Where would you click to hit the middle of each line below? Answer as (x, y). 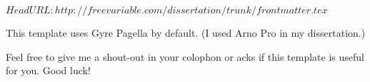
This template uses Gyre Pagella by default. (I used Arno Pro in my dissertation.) (186, 33)
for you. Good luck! (48, 70)
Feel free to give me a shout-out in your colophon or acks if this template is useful (185, 56)
